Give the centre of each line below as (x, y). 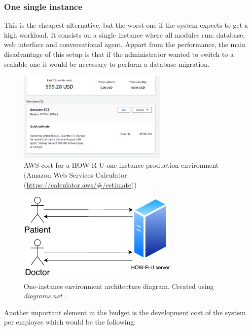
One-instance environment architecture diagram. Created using (119, 286)
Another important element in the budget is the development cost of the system (125, 312)
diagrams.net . (45, 296)
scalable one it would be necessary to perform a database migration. (107, 64)
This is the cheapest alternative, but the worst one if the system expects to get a (126, 25)
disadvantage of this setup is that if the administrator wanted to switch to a (119, 54)
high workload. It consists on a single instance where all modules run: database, (125, 34)
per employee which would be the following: (70, 322)
